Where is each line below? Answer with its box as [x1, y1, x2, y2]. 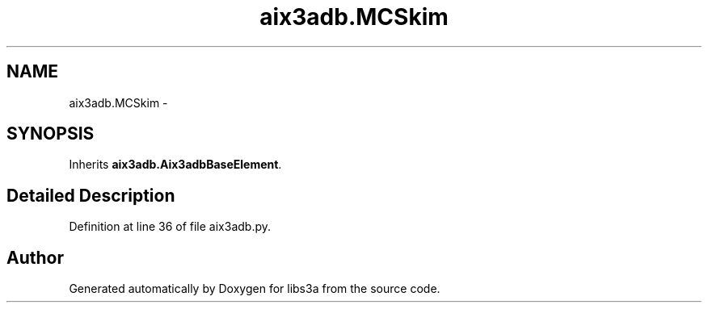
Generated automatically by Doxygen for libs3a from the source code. [69, 282, 440, 296]
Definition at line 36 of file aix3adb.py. [69, 219, 272, 234]
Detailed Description [6, 185, 175, 206]
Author [6, 247, 64, 268]
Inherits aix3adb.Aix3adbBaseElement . [69, 157, 282, 172]
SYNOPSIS [6, 123, 95, 144]
